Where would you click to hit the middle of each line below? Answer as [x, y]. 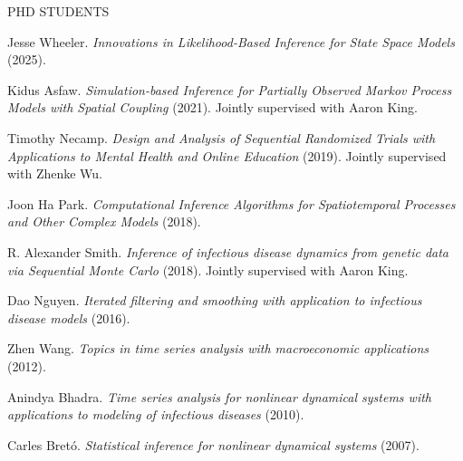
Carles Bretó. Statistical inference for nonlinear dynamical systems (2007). [213, 444]
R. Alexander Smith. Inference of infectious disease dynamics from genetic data [228, 251]
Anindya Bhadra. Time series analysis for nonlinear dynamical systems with [219, 396]
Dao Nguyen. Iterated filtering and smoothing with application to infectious [215, 300]
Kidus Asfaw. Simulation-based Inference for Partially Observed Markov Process [230, 89]
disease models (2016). [69, 317]
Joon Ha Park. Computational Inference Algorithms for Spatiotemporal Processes [231, 203]
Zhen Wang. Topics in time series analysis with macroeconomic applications [218, 348]
